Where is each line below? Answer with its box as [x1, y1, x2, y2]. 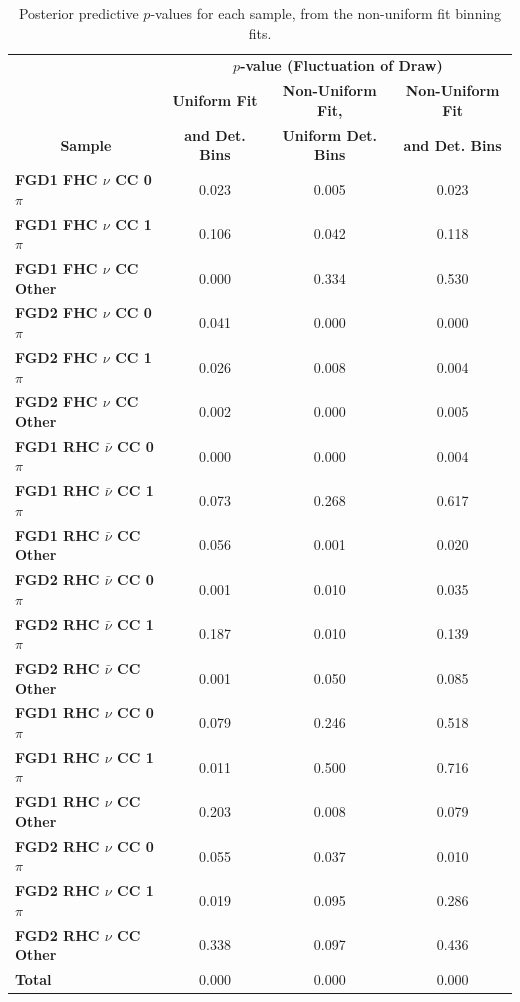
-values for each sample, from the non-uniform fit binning [150, 3, 502, 23]
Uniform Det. [282, 124, 378, 145]
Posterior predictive [18, 3, 139, 23]
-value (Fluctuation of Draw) [240, 55, 443, 76]
